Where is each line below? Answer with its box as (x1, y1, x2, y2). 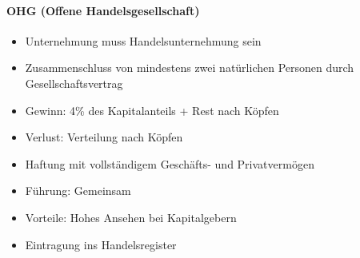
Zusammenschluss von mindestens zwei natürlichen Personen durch (25, 59, 354, 76)
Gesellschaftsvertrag (25, 74, 123, 91)
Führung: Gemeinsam (25, 182, 131, 199)
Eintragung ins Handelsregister (25, 236, 177, 252)
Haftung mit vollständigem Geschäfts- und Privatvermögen (25, 155, 314, 172)
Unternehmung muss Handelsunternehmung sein (25, 32, 262, 49)
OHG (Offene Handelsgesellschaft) (6, 2, 200, 18)
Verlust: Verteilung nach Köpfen (25, 129, 183, 145)
